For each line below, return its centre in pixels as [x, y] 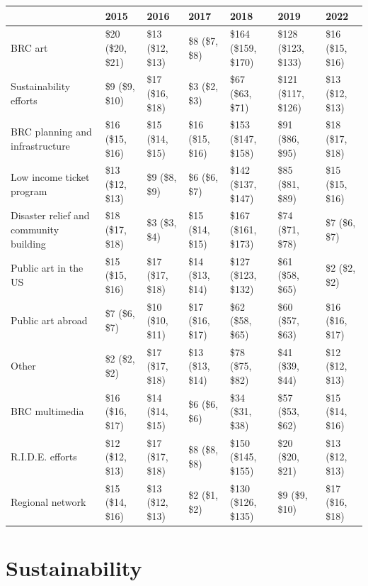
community [35, 230]
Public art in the [47, 268]
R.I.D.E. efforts [44, 457]
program [29, 190]
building [28, 243]
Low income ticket [50, 177]
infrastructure [40, 145]
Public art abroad [49, 320]
